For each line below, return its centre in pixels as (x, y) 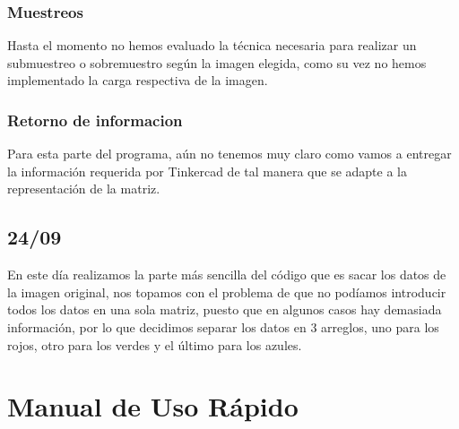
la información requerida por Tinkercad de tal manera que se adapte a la (207, 171)
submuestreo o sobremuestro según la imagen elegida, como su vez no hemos (217, 62)
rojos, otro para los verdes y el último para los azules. (155, 344)
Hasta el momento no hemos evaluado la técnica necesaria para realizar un (212, 45)
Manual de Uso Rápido (153, 406)
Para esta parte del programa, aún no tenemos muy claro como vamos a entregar (229, 154)
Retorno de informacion (95, 120)
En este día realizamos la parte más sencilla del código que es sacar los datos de (227, 275)
